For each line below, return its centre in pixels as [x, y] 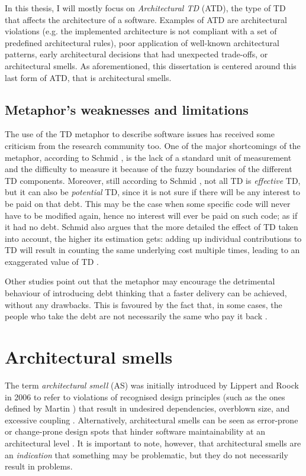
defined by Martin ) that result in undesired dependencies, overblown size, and [147, 408]
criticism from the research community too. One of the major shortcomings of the [153, 145]
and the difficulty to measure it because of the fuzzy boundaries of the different [149, 169]
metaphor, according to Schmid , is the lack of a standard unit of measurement [148, 157]
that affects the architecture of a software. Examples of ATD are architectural [146, 19]
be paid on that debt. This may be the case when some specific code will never [148, 203]
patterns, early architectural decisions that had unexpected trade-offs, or [136, 54]
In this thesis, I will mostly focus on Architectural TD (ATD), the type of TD [145, 8]
